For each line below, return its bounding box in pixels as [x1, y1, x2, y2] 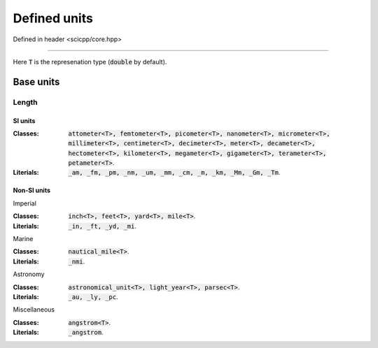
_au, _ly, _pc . [68, 292, 118, 300]
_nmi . [68, 257, 85, 266]
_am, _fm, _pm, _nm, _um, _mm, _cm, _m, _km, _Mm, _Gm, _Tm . [68, 168, 281, 177]
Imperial [13, 199, 36, 208]
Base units [13, 75, 60, 87]
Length [13, 97, 38, 107]
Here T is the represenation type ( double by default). [13, 57, 167, 66]
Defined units [13, 10, 94, 26]
